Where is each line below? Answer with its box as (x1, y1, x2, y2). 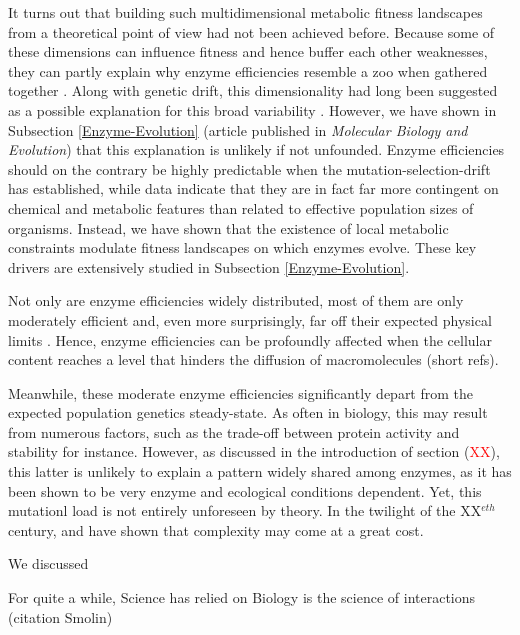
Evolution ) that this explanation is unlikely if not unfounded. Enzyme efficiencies (8, 139, 505, 160)
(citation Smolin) (8, 606, 113, 627)
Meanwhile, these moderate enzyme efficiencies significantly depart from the (8, 382, 474, 403)
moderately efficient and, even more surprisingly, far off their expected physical (8, 309, 492, 330)
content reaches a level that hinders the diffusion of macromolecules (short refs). (8, 349, 499, 370)
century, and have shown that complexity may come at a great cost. (8, 519, 424, 540)
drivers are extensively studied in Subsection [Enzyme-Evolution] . (8, 256, 410, 277)
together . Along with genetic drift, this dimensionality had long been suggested (8, 80, 498, 101)
